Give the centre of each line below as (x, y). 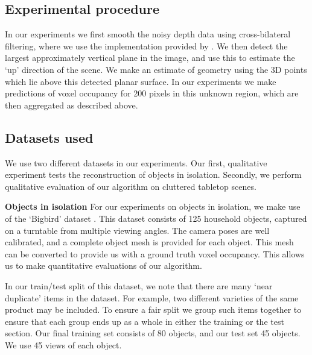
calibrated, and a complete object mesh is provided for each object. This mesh (149, 242)
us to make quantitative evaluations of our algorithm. (103, 265)
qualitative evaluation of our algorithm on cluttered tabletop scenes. (131, 186)
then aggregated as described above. (72, 105)
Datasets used (49, 137)
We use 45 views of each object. (63, 344)
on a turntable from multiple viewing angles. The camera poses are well (137, 230)
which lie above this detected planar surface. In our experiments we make (141, 81)
